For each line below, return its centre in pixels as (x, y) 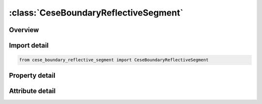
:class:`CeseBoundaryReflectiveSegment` (96, 13)
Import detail (29, 45)
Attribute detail (32, 91)
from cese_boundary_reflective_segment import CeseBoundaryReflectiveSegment (114, 60)
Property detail (32, 75)
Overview (24, 30)
